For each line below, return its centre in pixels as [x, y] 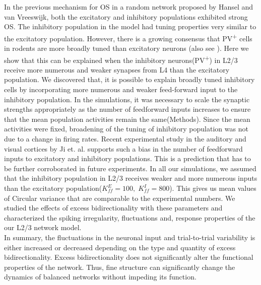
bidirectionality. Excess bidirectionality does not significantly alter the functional [129, 257]
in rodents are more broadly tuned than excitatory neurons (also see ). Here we [126, 48]
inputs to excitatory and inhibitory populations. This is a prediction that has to [127, 158]
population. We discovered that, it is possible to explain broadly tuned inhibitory [129, 79]
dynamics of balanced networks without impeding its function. [100, 277]
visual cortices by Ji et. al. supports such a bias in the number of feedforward [123, 148]
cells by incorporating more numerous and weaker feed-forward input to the [121, 89]
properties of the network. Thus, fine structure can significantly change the [120, 267]
